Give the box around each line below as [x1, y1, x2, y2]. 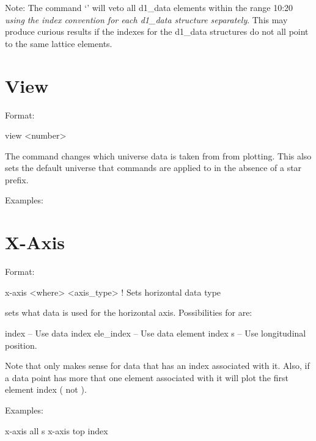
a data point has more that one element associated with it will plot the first [5, 371, 288, 384]
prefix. [5, 173, 29, 186]
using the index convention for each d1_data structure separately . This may [5, 13, 288, 26]
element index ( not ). [5, 383, 87, 396]
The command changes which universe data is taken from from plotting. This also [5, 149, 312, 162]
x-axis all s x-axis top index [5, 424, 108, 437]
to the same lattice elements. [5, 37, 112, 49]
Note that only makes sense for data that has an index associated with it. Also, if [5, 359, 310, 372]
